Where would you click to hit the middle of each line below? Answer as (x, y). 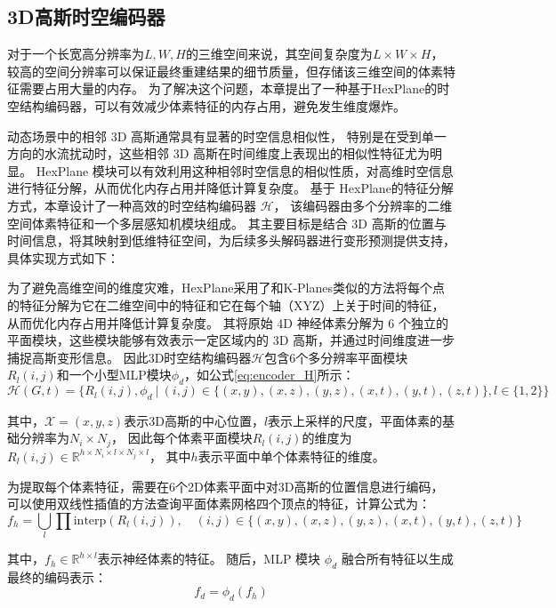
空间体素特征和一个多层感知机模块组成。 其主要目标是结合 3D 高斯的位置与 (227, 223)
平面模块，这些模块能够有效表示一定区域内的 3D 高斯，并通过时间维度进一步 (231, 340)
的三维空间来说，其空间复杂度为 (279, 54)
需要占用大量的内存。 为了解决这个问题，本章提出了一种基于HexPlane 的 (228, 88)
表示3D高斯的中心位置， (194, 420)
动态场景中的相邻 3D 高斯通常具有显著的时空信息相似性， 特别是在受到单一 (227, 136)
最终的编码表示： (57, 576)
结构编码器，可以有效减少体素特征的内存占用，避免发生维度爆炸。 (212, 105)
